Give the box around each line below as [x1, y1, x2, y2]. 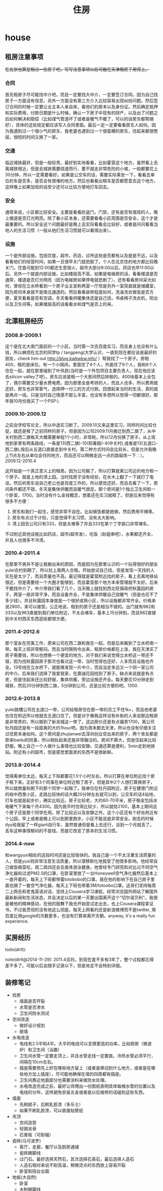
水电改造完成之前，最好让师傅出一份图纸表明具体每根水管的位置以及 [19, 1083, 156, 1089]
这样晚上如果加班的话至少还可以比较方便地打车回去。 [5, 184, 112, 190]
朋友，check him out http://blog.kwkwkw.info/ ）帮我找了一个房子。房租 [5, 355, 149, 361]
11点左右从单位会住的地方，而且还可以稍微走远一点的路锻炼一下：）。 [9, 452, 147, 458]
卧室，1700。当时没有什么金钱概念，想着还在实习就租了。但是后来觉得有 [9, 492, 155, 498]
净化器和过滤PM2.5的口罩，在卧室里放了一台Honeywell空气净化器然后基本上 [5, 870, 158, 876]
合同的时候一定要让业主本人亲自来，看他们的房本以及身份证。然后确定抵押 [9, 104, 158, 110]
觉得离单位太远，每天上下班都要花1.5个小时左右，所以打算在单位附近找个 [5, 773, 151, 779]
